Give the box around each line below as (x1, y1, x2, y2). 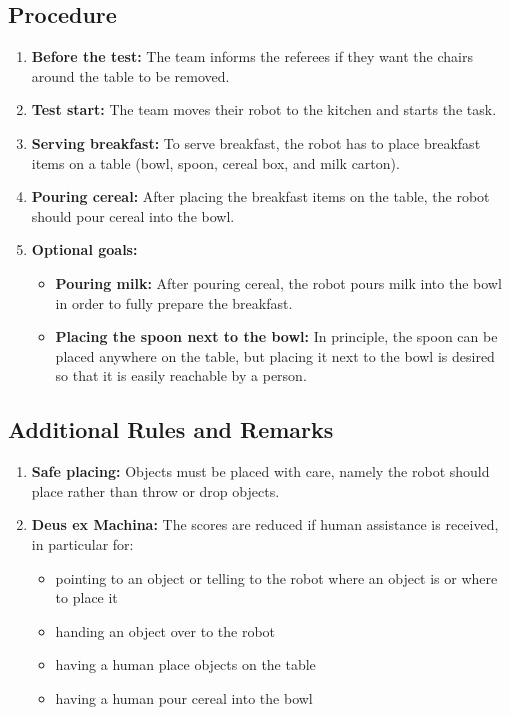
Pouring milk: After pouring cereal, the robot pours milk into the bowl (55, 272, 502, 293)
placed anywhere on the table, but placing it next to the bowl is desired (55, 345, 495, 366)
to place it (55, 587, 118, 608)
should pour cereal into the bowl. (31, 205, 235, 226)
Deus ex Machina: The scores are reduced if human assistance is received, (31, 514, 499, 535)
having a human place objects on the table (55, 654, 316, 675)
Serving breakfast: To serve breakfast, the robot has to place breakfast (31, 132, 481, 153)
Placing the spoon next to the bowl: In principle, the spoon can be (55, 326, 498, 347)
